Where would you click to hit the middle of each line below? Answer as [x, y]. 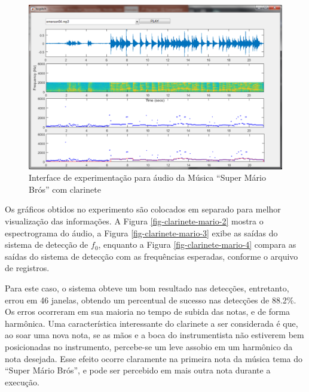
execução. [22, 382]
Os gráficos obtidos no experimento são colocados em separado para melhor [143, 209]
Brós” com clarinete [65, 189]
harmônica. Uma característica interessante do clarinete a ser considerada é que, [152, 323]
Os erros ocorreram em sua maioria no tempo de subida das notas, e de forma [148, 312]
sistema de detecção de [47, 244]
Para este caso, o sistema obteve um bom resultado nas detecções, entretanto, [147, 288]
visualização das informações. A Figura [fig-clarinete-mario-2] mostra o [134, 221]
